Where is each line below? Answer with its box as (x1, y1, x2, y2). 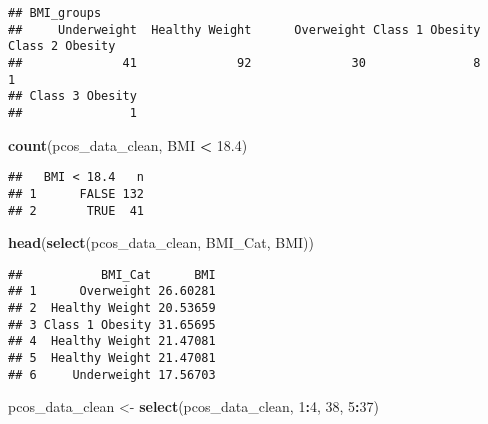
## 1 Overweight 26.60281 (8, 284, 216, 299)
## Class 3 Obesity (8, 89, 137, 104)
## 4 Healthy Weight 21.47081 (8, 334, 216, 349)
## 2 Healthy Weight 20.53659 (8, 301, 216, 316)
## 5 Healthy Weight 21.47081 (8, 351, 216, 366)
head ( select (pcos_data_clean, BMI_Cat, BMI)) (8, 232, 314, 253)
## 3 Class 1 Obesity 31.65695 (8, 317, 216, 332)
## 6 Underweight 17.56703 (8, 367, 216, 382)
